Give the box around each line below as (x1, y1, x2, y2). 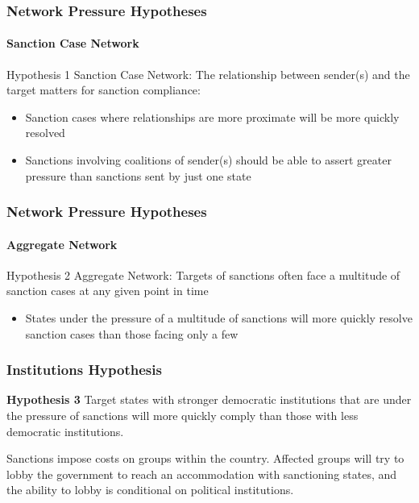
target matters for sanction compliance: (6, 81, 201, 98)
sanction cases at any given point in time (6, 282, 209, 299)
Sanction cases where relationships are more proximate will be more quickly (25, 108, 400, 125)
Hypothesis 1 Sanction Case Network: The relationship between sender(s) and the (6, 65, 410, 82)
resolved (25, 124, 65, 141)
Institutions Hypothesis (6, 360, 162, 380)
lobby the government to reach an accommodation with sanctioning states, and (6, 465, 397, 482)
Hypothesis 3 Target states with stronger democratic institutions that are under (6, 391, 412, 408)
